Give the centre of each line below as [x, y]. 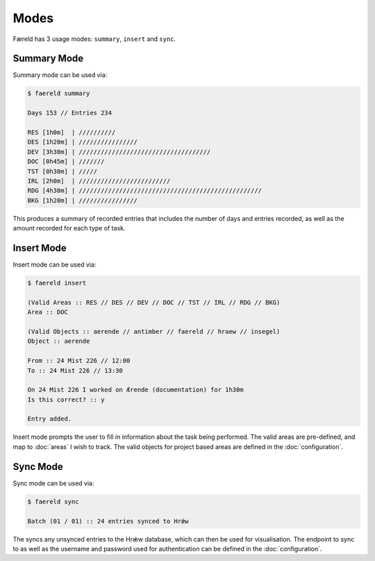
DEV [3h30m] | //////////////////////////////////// [119, 152]
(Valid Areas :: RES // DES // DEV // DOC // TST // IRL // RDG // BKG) [154, 302]
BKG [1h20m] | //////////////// [83, 200]
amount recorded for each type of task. [69, 228]
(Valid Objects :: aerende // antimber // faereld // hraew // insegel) [154, 331]
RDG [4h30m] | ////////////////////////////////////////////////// [145, 191]
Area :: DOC [48, 312]
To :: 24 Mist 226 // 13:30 [75, 370]
